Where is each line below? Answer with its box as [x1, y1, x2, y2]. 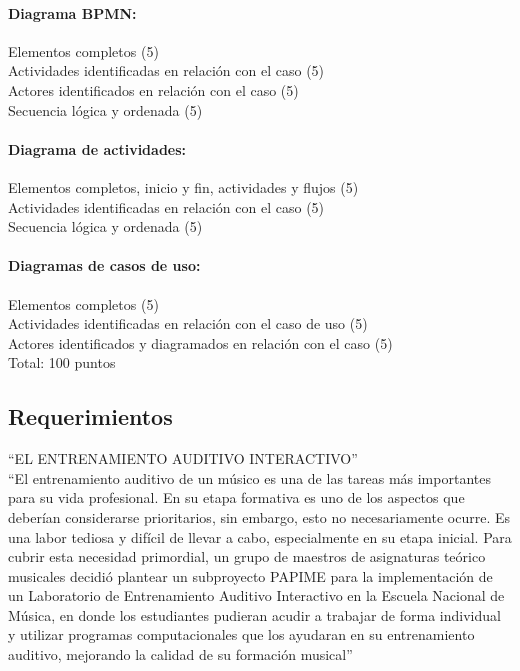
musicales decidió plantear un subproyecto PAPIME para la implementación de [8, 565, 493, 586]
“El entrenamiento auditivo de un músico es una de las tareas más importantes [8, 467, 491, 488]
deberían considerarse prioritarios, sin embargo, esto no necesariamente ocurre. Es [8, 506, 510, 527]
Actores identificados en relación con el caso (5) [8, 79, 299, 100]
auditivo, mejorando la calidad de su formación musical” [8, 644, 353, 665]
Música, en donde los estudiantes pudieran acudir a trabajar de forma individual [8, 604, 501, 625]
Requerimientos [8, 401, 173, 432]
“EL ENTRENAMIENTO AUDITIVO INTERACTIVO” [8, 448, 358, 469]
